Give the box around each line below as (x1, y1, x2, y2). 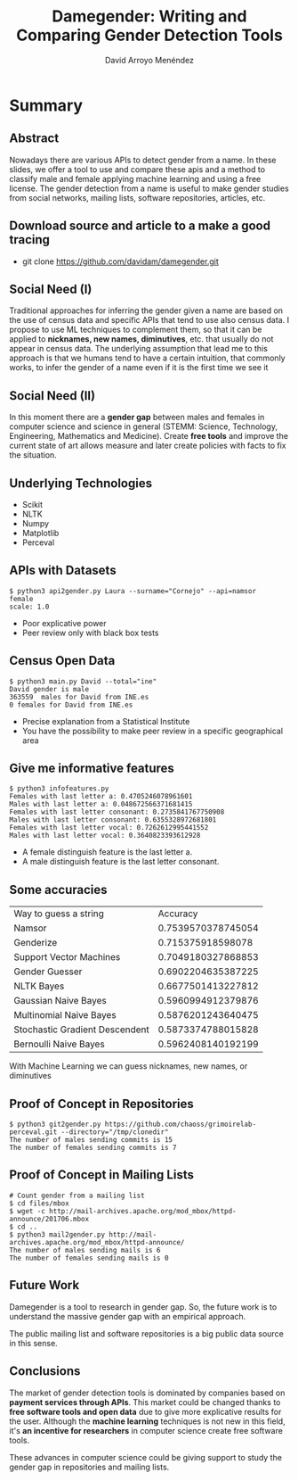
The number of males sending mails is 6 (9, 1245, 162, 1254)
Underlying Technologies (9, 476, 153, 491)
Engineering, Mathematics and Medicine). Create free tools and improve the (9, 431, 289, 442)
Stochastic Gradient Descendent (13, 1023, 149, 1036)
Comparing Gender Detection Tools (16, 25, 283, 46)
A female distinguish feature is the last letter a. (21, 847, 193, 857)
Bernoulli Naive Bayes (13, 1038, 105, 1050)
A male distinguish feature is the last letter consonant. (21, 856, 220, 867)
